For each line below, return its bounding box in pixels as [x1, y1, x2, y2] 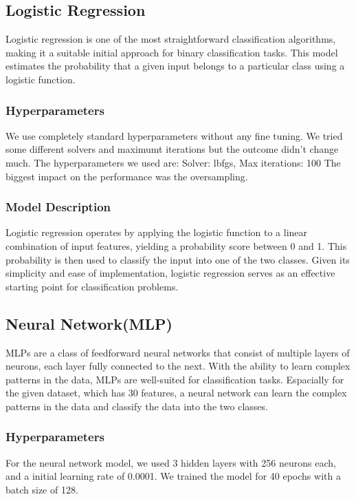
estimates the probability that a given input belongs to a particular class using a [5, 59, 345, 73]
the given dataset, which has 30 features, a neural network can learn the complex [5, 385, 347, 400]
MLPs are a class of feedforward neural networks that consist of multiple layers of [5, 345, 350, 359]
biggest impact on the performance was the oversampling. [5, 169, 248, 183]
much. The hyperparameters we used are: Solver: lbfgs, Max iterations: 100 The [5, 155, 341, 169]
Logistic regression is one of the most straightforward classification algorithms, [5, 32, 336, 46]
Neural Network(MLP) [5, 312, 173, 334]
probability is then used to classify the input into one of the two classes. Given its [5, 252, 350, 266]
